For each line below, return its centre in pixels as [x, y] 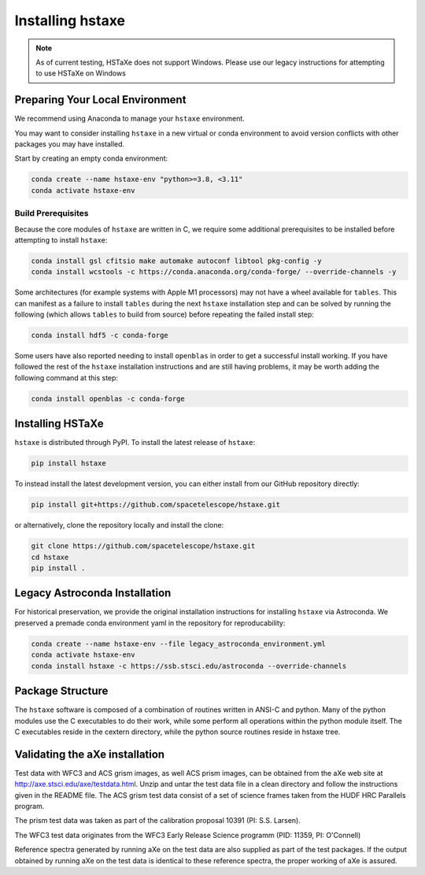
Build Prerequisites [52, 213]
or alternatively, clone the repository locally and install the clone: [119, 525]
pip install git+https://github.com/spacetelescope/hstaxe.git [156, 505]
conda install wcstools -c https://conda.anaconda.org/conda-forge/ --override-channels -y [214, 272]
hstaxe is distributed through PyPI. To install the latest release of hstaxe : [135, 443]
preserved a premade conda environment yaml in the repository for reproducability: [150, 623]
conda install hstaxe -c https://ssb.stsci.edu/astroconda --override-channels [189, 666]
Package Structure [61, 691]
